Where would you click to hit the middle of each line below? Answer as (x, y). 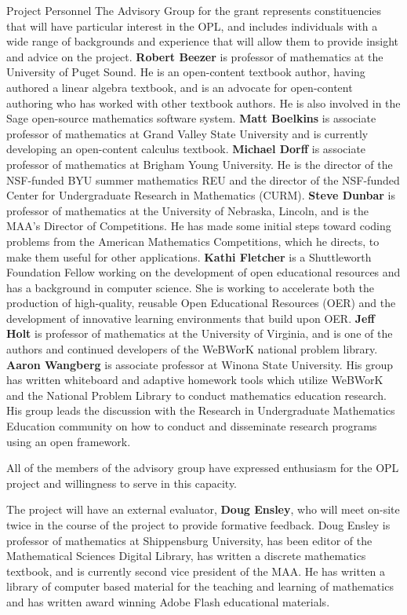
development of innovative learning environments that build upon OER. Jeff (191, 318)
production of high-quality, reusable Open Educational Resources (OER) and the (201, 303)
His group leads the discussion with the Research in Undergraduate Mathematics (201, 410)
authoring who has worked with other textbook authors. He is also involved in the (203, 102)
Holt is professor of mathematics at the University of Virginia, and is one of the (200, 333)
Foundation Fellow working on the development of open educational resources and (203, 272)
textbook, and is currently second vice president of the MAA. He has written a (196, 571)
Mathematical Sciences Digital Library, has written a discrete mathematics (186, 556)
